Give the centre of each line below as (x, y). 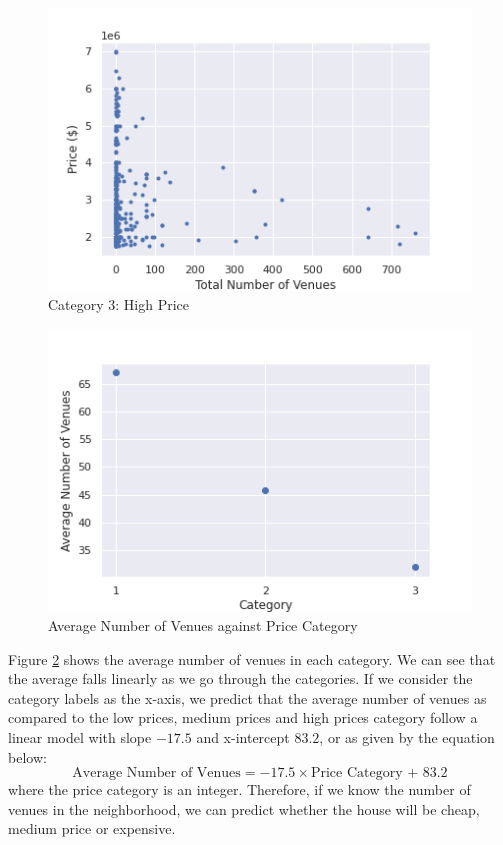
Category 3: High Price (119, 304)
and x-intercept (243, 737)
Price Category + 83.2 (379, 773)
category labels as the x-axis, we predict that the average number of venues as (247, 697)
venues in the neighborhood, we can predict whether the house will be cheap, (244, 808)
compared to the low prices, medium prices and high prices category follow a (243, 717)
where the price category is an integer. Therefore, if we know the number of (239, 789)
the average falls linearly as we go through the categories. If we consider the (240, 678)
